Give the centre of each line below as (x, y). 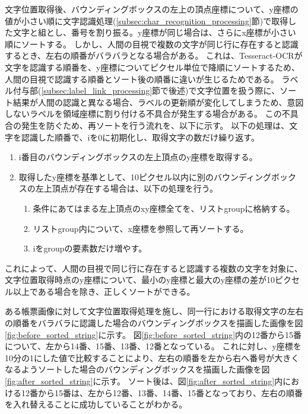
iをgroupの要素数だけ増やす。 (90, 248)
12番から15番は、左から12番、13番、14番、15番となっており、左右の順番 (162, 392)
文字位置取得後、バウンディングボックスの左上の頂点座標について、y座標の (152, 9)
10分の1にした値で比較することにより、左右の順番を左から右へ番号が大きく (152, 357)
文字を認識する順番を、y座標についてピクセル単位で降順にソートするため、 (152, 67)
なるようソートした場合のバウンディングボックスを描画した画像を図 (137, 369)
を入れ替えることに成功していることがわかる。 (96, 404)
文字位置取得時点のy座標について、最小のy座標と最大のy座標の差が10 (140, 280)
